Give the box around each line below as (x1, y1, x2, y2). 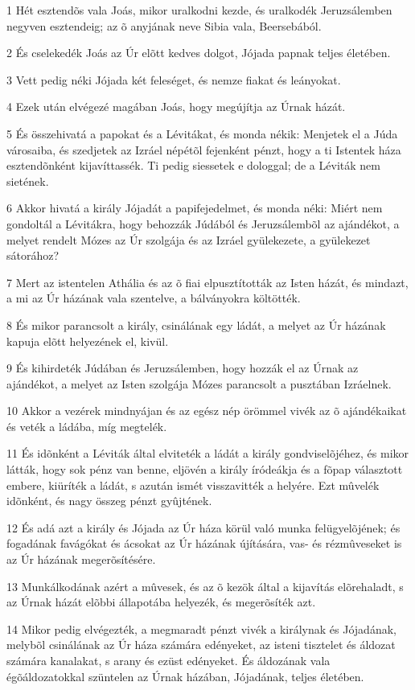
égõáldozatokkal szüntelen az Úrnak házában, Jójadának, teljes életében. (6, 667, 364, 684)
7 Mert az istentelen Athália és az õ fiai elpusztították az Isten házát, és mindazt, (6, 273, 409, 290)
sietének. (6, 172, 49, 189)
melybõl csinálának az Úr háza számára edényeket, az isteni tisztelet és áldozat (6, 636, 396, 653)
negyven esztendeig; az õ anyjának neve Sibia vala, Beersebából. (6, 17, 322, 34)
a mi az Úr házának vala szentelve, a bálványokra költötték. (6, 290, 301, 306)
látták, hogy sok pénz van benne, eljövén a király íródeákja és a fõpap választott (6, 461, 403, 478)
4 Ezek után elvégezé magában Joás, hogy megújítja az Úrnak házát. (6, 98, 346, 115)
